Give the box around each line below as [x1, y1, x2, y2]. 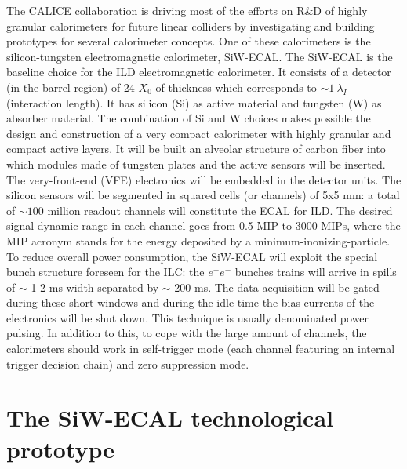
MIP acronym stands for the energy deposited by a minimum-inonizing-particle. [6, 232, 391, 249]
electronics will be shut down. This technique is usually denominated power [6, 309, 369, 325]
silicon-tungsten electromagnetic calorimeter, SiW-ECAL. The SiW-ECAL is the [6, 48, 393, 64]
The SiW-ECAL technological [6, 402, 334, 434]
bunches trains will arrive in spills [234, 264, 397, 280]
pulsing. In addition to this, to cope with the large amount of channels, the [6, 325, 367, 341]
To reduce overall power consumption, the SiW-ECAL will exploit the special [6, 248, 378, 264]
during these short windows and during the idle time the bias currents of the [6, 294, 375, 311]
